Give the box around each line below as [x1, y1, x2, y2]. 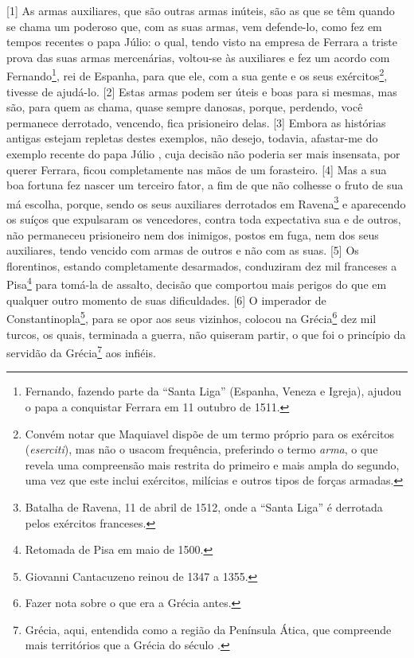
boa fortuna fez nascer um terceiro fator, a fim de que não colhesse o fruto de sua [6, 177, 404, 193]
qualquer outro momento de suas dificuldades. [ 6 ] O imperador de [6, 291, 326, 308]
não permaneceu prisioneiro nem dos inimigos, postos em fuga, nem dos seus [6, 226, 379, 243]
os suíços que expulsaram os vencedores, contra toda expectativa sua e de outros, [6, 211, 401, 228]
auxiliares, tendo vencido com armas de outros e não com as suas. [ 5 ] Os [6, 242, 359, 259]
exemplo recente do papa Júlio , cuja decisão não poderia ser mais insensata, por [6, 146, 400, 162]
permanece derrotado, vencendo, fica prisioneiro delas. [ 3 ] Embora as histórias [6, 114, 386, 130]
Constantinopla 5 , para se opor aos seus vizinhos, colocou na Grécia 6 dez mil [6, 308, 377, 326]
